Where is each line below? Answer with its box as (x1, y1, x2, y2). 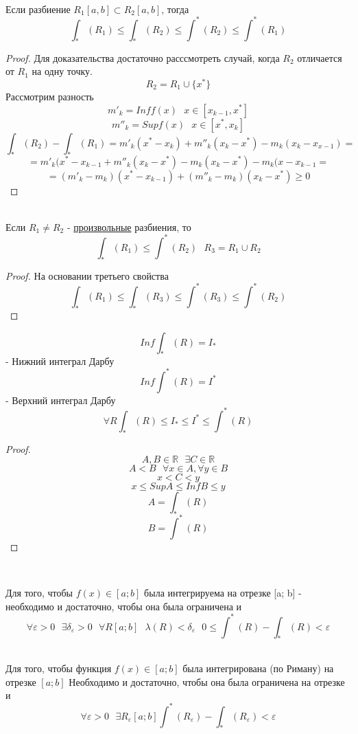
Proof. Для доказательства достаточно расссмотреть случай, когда (5, 50, 280, 65)
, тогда (161, 1, 189, 16)
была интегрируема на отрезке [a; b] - (144, 585, 302, 599)
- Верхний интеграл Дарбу (5, 392, 116, 407)
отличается (297, 50, 342, 65)
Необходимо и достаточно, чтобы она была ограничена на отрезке (69, 674, 345, 689)
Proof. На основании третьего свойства (5, 268, 169, 282)
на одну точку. (32, 64, 93, 78)
